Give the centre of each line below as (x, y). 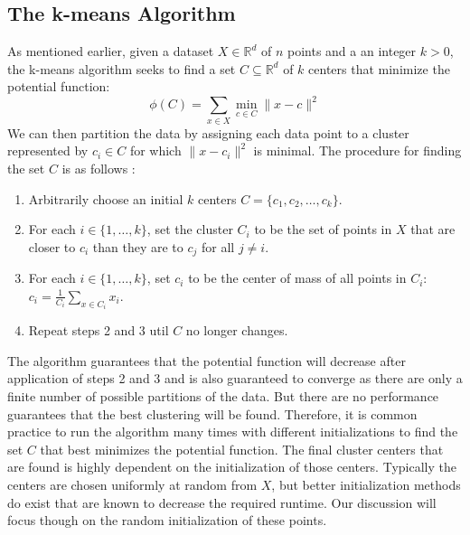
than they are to (138, 246)
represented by (48, 150)
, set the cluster (190, 229)
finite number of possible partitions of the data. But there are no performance (223, 396)
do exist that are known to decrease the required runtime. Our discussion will (222, 502)
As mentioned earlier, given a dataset (111, 51)
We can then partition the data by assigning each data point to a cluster (208, 132)
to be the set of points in (323, 229)
